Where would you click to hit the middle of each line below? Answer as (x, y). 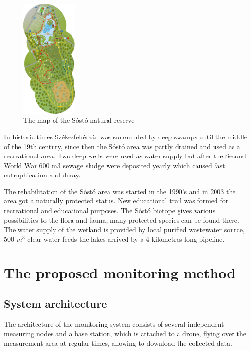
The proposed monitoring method (120, 272)
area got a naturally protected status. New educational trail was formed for (116, 201)
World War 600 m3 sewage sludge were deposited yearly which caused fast (115, 165)
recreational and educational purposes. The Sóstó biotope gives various (110, 210)
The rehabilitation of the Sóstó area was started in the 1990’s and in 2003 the (120, 191)
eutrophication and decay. (42, 175)
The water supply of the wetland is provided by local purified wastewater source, (124, 229)
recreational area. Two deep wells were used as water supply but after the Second (125, 156)
